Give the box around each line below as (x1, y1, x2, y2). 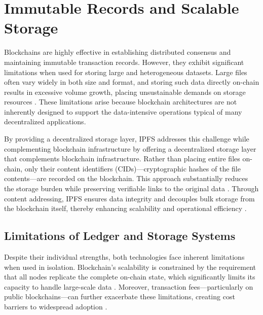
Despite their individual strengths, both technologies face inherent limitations (4, 252, 245, 262)
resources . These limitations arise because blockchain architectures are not (4, 96, 237, 107)
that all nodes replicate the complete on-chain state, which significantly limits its (4, 271, 255, 282)
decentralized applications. (4, 116, 86, 127)
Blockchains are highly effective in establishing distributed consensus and (4, 47, 231, 57)
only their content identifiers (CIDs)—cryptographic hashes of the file (24, 163, 241, 173)
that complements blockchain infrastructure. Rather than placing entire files (4, 153, 240, 164)
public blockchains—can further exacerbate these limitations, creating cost (4, 291, 235, 302)
